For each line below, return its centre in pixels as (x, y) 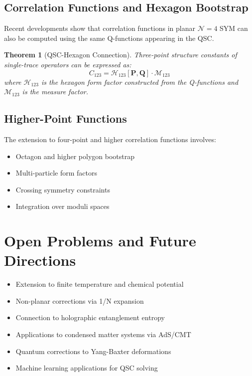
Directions (40, 260)
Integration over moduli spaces (63, 206)
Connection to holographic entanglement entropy (90, 317)
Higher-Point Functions (65, 118)
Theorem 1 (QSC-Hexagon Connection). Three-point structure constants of (121, 55)
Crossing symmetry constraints (63, 189)
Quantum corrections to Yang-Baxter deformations (93, 351)
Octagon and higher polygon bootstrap (75, 156)
